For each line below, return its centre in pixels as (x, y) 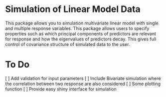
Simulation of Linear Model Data (73, 9)
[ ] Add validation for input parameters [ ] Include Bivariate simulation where (83, 78)
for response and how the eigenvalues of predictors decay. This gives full (81, 39)
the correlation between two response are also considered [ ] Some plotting (83, 83)
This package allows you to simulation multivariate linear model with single (82, 23)
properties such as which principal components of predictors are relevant (81, 33)
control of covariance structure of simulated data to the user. (68, 44)
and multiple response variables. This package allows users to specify (77, 28)
